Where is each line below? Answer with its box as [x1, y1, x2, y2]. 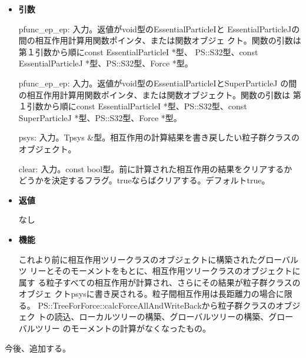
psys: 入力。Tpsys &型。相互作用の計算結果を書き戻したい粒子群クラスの [18, 131, 300, 143]
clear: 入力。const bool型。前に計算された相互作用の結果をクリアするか [18, 162, 292, 175]
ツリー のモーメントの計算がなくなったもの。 [35, 322, 211, 334]
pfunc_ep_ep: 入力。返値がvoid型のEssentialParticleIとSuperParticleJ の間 [18, 76, 297, 89]
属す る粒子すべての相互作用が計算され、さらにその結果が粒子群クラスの [18, 276, 301, 288]
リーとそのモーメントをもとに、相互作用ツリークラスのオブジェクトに [29, 265, 301, 277]
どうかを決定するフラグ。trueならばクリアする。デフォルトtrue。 [18, 174, 270, 186]
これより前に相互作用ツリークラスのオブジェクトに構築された [18, 253, 258, 265]
